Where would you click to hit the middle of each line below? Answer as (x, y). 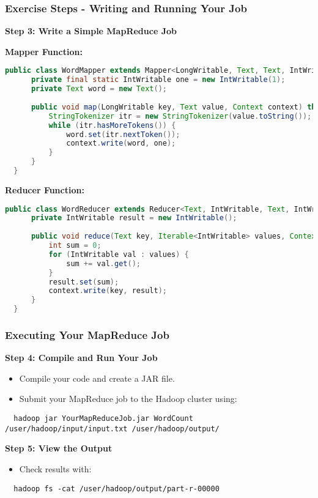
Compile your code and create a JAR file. (97, 378)
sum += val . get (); (103, 263)
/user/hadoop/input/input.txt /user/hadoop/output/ (112, 429)
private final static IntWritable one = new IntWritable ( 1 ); (158, 80)
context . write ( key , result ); (108, 291)
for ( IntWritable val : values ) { (119, 254)
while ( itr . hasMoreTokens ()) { (112, 125)
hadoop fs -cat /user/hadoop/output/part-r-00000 (116, 489)
